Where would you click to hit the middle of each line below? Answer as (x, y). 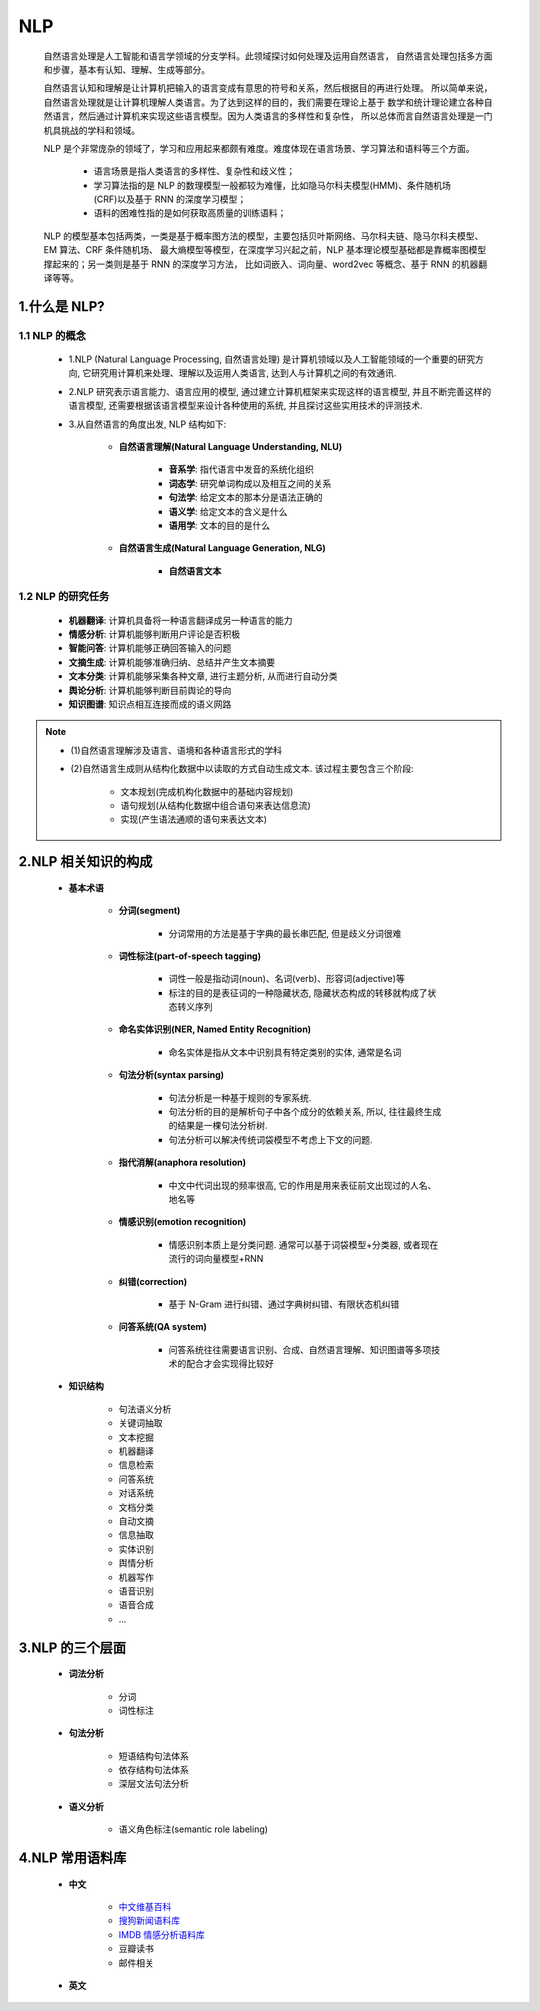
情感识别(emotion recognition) (182, 1222)
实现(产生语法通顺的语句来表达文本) (194, 819)
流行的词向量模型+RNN (216, 1259)
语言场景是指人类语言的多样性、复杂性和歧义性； (194, 171)
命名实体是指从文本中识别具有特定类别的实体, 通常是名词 (285, 1052)
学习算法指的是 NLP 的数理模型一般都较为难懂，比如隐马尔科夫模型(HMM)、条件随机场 (272, 185)
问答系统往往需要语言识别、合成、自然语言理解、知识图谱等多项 (300, 1349)
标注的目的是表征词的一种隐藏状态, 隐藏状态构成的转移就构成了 (298, 992)
